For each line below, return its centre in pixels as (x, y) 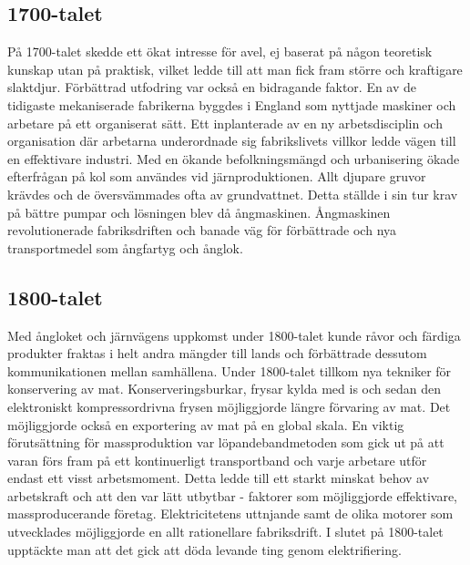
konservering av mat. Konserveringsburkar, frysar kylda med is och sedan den (225, 389)
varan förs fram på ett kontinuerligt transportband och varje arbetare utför (217, 460)
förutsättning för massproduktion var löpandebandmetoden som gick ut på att (226, 442)
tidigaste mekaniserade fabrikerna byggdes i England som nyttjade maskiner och (232, 104)
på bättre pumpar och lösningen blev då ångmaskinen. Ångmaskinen (199, 212)
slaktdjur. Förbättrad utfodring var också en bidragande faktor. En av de (212, 87)
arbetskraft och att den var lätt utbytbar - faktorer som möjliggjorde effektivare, (232, 495)
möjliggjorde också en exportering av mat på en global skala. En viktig (206, 424)
